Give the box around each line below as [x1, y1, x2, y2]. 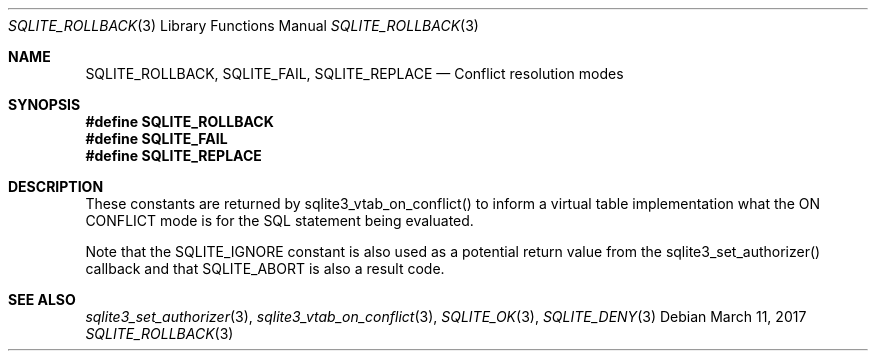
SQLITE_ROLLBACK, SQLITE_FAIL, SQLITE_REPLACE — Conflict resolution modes [85, 65, 624, 82]
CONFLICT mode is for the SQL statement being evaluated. [85, 212, 474, 229]
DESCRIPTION [8, 178, 104, 195]
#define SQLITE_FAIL [85, 130, 228, 147]
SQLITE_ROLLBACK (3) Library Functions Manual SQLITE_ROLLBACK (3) [8, 17, 479, 34]
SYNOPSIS [8, 96, 81, 113]
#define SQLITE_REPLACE [85, 147, 262, 164]
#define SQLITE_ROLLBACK [85, 113, 274, 130]
